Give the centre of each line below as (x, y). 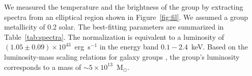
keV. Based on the (220, 47)
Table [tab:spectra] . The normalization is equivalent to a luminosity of (114, 36)
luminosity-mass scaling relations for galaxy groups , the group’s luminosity (122, 56)
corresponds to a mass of (43, 67)
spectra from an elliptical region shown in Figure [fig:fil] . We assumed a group (126, 17)
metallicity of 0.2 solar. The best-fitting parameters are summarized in (114, 27)
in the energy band (129, 47)
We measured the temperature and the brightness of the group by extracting (124, 7)
